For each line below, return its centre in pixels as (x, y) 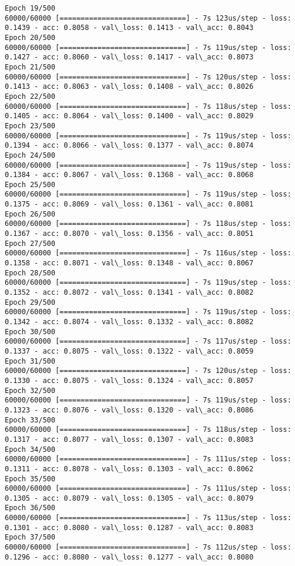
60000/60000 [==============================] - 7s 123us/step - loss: (148, 18)
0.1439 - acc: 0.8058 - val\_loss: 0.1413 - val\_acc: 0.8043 (129, 28)
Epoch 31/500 (30, 361)
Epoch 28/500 (30, 273)
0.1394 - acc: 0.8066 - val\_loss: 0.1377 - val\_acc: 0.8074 (129, 146)
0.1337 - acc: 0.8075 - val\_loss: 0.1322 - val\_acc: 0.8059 (129, 351)
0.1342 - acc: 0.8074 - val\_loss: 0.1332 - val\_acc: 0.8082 (129, 322)
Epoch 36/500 (30, 508)
